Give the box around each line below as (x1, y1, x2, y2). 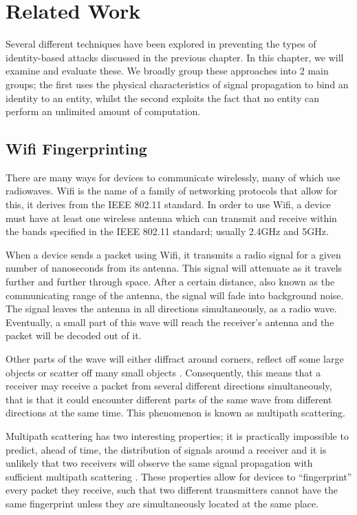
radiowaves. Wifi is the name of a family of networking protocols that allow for (6, 183, 338, 198)
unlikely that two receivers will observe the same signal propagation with (6, 456, 313, 470)
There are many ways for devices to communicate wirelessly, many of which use (6, 170, 340, 184)
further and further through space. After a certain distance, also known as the (6, 274, 335, 289)
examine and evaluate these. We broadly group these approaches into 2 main (6, 63, 329, 78)
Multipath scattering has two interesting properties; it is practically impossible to (6, 428, 349, 443)
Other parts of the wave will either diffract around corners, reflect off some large (6, 352, 344, 366)
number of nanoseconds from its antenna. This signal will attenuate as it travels (6, 261, 343, 275)
